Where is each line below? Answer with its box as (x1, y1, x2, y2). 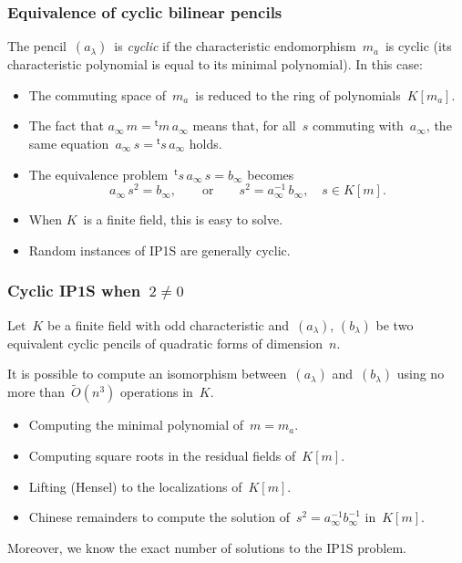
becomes (247, 164, 294, 183)
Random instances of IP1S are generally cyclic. (28, 240, 291, 259)
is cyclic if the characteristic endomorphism (114, 36, 356, 56)
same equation (28, 134, 109, 152)
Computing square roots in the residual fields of (28, 446, 296, 465)
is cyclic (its (385, 36, 452, 56)
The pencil (7, 36, 67, 56)
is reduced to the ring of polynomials (195, 85, 401, 104)
